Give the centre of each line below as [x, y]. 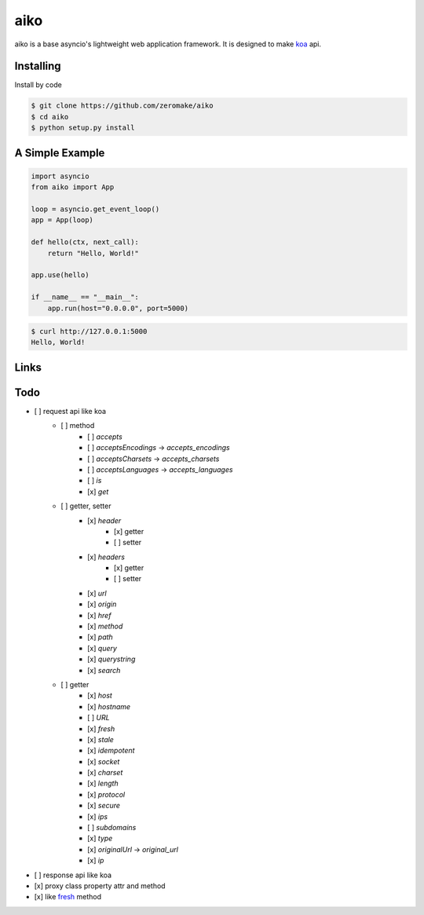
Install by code [38, 85]
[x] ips [98, 816]
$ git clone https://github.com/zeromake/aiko [122, 106]
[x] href [99, 615]
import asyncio [60, 176]
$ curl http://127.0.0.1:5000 [89, 331]
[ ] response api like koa [73, 875]
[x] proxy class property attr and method [100, 886]
